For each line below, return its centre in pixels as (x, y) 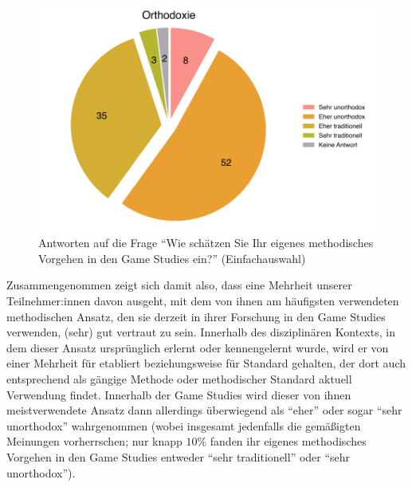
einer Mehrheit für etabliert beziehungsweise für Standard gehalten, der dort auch (206, 363)
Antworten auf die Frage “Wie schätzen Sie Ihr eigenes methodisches (206, 243)
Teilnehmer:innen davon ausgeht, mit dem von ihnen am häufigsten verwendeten (203, 301)
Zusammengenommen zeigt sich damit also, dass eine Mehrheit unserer (179, 285)
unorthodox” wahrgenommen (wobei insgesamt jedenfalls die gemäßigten (184, 425)
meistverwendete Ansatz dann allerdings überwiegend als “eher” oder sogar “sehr (204, 410)
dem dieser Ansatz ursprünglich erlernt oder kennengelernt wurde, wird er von (198, 347)
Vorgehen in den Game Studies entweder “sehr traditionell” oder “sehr (179, 456)
